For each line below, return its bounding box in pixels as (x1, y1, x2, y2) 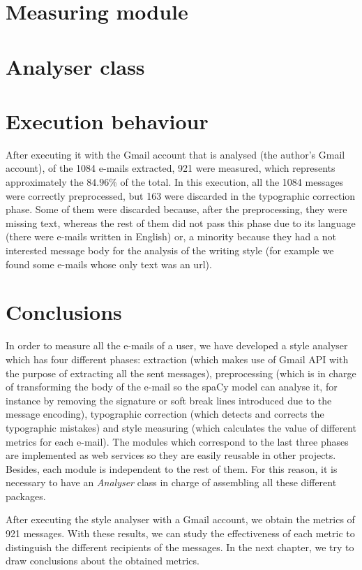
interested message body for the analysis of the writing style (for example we (6, 243, 334, 258)
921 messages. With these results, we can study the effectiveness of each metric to (6, 526, 355, 541)
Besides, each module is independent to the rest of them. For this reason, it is (6, 461, 338, 476)
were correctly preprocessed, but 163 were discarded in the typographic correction (6, 188, 356, 203)
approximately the (6, 175, 84, 189)
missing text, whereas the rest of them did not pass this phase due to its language (6, 215, 356, 230)
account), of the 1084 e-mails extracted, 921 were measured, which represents (6, 161, 335, 175)
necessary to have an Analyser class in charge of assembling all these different (6, 475, 337, 490)
